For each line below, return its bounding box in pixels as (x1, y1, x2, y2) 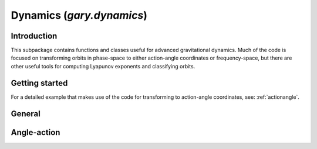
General (11, 109, 41, 119)
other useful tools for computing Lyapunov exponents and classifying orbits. (11, 63, 195, 70)
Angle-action (11, 127, 60, 137)
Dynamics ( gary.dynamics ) (11, 9, 148, 22)
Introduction (11, 31, 58, 41)
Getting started (11, 78, 68, 88)
